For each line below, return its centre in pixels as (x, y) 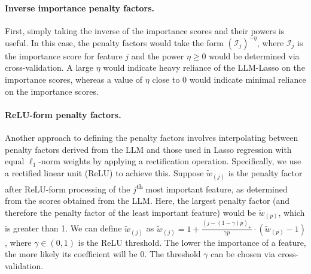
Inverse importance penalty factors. (80, 7)
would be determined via (254, 55)
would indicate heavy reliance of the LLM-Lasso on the (204, 67)
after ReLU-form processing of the (68, 189)
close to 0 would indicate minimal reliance (229, 79)
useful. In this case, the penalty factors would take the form (114, 42)
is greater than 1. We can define (63, 228)
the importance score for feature (64, 55)
